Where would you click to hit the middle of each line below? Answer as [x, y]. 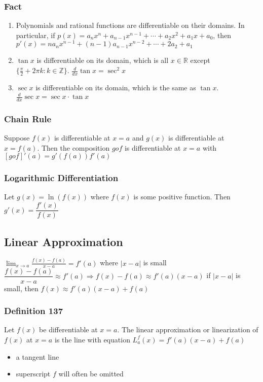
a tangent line [37, 356]
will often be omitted [91, 374]
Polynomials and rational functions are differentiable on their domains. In [130, 25]
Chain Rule [28, 118]
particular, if [35, 35]
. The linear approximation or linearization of [188, 329]
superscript [33, 374]
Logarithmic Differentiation [61, 178]
